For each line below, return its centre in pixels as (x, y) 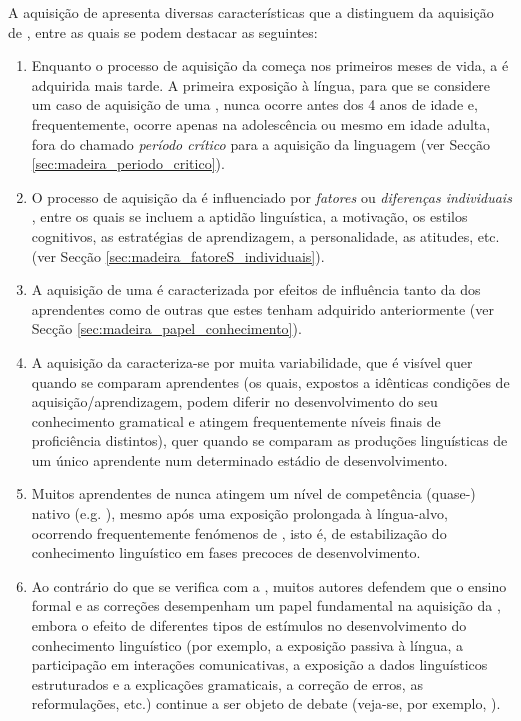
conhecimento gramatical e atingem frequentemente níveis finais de (236, 420)
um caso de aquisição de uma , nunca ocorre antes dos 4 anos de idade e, (254, 104)
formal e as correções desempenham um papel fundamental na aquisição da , (266, 605)
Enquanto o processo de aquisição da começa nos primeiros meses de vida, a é (270, 65)
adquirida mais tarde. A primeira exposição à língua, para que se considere (261, 84)
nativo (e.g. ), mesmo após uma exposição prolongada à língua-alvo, (239, 513)
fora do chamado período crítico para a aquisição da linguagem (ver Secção (260, 143)
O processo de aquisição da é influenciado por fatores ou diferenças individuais (271, 196)
